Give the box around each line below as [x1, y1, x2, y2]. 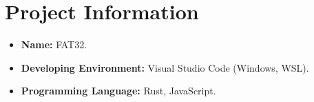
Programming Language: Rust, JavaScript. [21, 83, 216, 98]
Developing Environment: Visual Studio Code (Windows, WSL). [21, 60, 309, 74]
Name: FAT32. [21, 37, 87, 52]
